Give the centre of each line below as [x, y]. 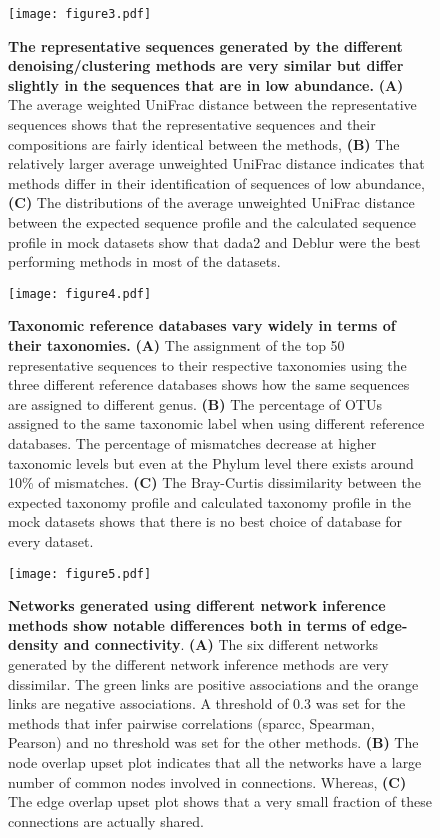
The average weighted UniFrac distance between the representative [212, 104]
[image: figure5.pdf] [80, 573]
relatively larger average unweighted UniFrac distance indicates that [216, 163]
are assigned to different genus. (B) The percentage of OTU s [195, 403]
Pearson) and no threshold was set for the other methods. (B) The [213, 742]
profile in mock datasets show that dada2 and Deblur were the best [214, 241]
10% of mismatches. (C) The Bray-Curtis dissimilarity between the [214, 482]
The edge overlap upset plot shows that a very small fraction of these [220, 801]
